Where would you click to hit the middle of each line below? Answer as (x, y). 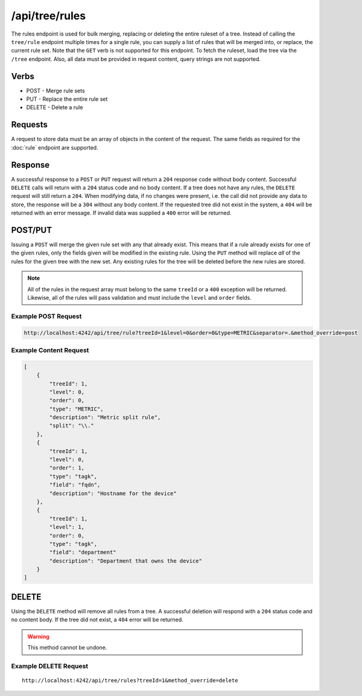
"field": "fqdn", (75, 485)
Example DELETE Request (50, 666)
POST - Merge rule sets (56, 90)
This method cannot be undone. (67, 648)
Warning (38, 636)
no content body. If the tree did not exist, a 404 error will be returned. (97, 620)
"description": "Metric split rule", (105, 417)
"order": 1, (67, 468)
